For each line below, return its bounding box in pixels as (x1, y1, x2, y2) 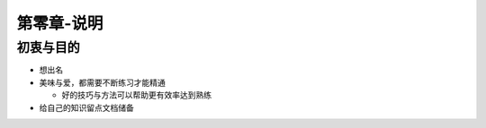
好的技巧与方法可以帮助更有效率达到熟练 (61, 90, 211, 100)
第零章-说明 (16, 13, 103, 33)
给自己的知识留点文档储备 (39, 102, 134, 113)
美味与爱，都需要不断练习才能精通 (39, 77, 166, 88)
